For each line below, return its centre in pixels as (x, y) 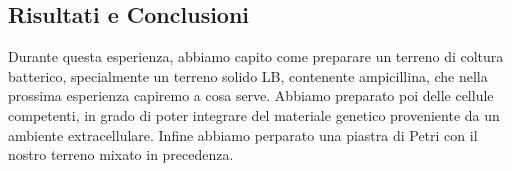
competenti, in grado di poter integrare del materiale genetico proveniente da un (254, 114)
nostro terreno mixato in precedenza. (121, 154)
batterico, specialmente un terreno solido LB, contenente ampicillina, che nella (248, 75)
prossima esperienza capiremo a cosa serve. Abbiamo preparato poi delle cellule (251, 95)
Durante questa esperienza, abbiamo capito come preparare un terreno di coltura (256, 56)
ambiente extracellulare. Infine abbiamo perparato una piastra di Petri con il (243, 134)
